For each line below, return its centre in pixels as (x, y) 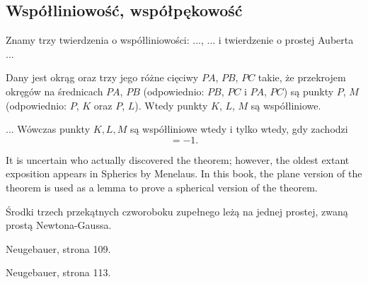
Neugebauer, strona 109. (58, 248)
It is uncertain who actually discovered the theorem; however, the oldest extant (178, 159)
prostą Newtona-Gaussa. (59, 225)
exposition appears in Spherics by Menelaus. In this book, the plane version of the (184, 173)
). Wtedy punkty (171, 105)
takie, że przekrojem (302, 77)
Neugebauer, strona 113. (58, 272)
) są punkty (309, 91)
